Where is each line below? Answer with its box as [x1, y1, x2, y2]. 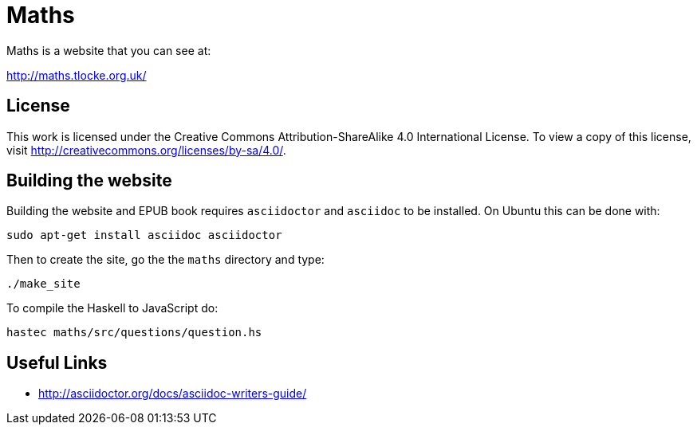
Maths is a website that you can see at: [6, 43, 211, 57]
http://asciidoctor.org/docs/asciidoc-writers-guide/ [38, 386, 307, 401]
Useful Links [6, 352, 108, 373]
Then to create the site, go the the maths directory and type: [6, 253, 325, 267]
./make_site [6, 277, 81, 291]
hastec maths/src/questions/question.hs [6, 326, 262, 339]
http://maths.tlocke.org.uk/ [6, 68, 147, 82]
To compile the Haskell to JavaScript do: [6, 301, 219, 315]
